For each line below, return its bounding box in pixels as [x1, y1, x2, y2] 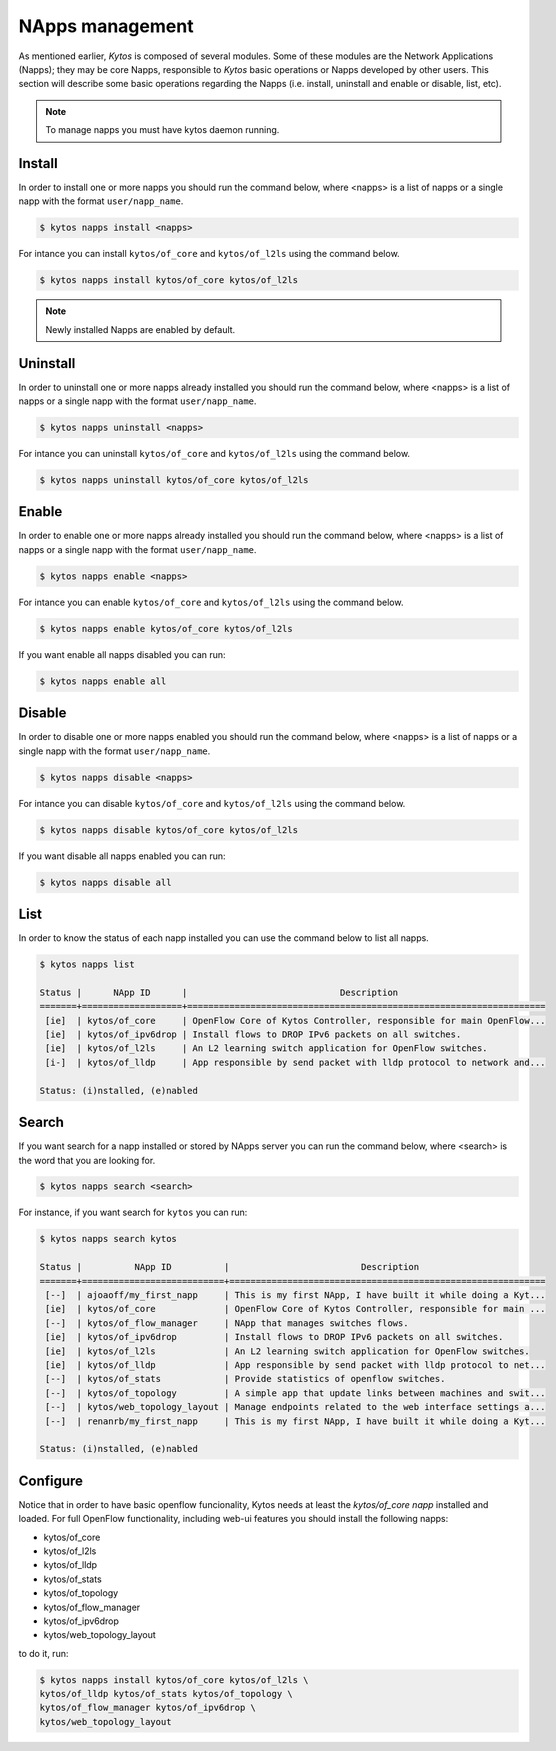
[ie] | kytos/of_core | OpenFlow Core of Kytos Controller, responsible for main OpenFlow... [45, 1015, 546, 1026]
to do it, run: [18, 1647, 69, 1659]
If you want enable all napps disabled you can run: [18, 648, 226, 660]
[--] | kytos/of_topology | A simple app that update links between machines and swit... [45, 1387, 546, 1399]
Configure [18, 1472, 84, 1489]
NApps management [18, 15, 194, 37]
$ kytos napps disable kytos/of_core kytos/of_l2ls [39, 824, 299, 835]
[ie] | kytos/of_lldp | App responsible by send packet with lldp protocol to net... [45, 1359, 546, 1370]
